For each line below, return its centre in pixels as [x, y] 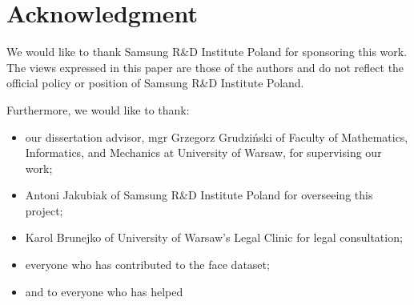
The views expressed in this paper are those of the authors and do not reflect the [205, 67]
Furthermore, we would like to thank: [98, 109]
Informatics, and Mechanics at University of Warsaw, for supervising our [203, 152]
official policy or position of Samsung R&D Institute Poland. [155, 83]
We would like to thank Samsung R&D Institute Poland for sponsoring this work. [207, 52]
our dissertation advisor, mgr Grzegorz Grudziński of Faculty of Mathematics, [217, 136]
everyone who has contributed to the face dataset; [147, 265]
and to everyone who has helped [104, 291]
